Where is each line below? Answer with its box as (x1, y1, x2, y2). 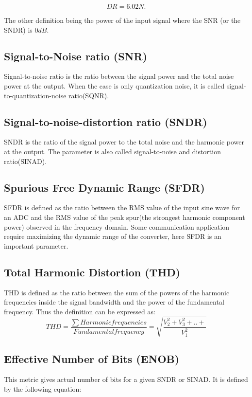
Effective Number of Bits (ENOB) (4, 351, 180, 366)
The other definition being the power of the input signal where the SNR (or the (4, 15, 241, 25)
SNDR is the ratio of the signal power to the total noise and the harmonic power (4, 137, 245, 147)
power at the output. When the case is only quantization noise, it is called (4, 80, 225, 90)
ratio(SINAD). (4, 156, 47, 166)
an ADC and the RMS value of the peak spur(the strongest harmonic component (4, 212, 245, 222)
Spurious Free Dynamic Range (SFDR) (4, 180, 205, 195)
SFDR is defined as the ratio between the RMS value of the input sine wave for (4, 202, 240, 213)
